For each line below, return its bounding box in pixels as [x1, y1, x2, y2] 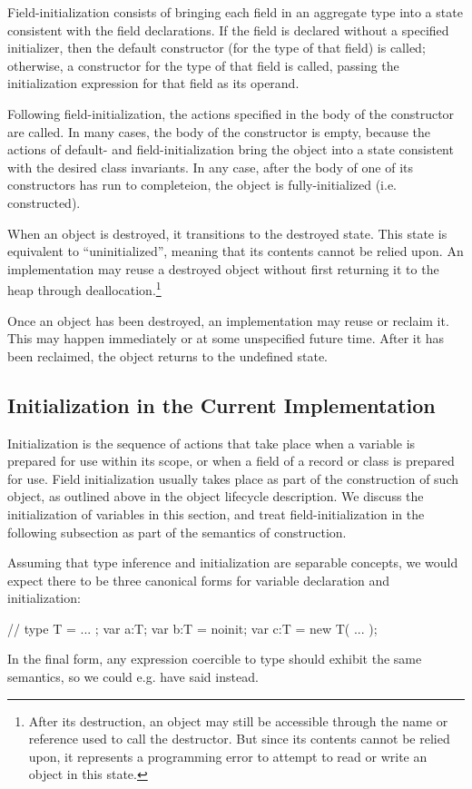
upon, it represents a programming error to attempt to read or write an [28, 746, 428, 765]
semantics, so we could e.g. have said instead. [7, 667, 259, 686]
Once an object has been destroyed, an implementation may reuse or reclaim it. [7, 311, 449, 330]
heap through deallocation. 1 [7, 278, 162, 299]
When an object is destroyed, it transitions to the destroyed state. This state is [7, 223, 447, 242]
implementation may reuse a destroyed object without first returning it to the [7, 259, 439, 278]
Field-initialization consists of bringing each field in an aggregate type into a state [7, 3, 463, 21]
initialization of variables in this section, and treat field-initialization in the [7, 504, 425, 523]
